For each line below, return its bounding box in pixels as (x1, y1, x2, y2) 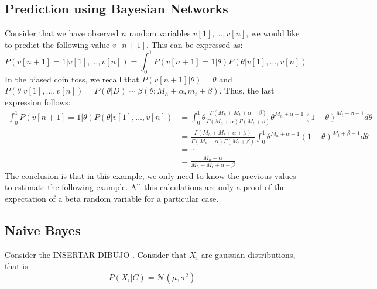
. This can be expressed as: (146, 38, 243, 50)
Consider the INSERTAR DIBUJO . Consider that (5, 248, 187, 260)
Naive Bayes (5, 221, 81, 239)
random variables (129, 27, 191, 39)
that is (5, 260, 28, 272)
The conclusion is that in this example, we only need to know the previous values (5, 169, 296, 181)
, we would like (246, 27, 300, 39)
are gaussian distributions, (201, 248, 296, 260)
